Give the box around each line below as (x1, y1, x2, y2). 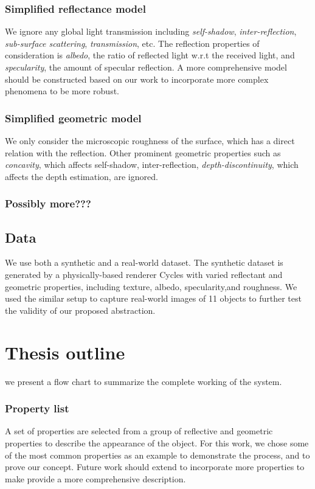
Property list (5, 401, 69, 416)
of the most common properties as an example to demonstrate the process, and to (5, 448, 310, 461)
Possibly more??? (5, 196, 91, 211)
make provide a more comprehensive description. (5, 472, 186, 485)
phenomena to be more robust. (5, 85, 119, 97)
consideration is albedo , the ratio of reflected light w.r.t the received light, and (5, 49, 295, 61)
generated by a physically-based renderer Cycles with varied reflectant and (5, 268, 283, 281)
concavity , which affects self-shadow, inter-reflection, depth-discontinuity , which (5, 158, 299, 171)
